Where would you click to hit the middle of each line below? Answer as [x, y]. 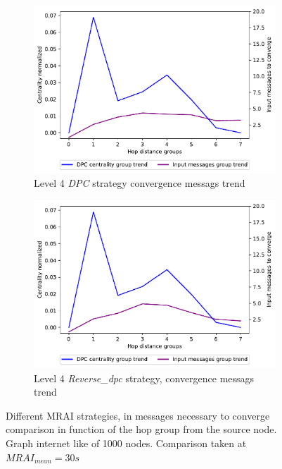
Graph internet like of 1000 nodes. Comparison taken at [126, 443]
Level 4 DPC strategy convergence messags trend [140, 183]
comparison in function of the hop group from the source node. [141, 429]
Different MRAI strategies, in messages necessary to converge [138, 415]
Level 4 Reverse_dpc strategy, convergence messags [144, 378]
